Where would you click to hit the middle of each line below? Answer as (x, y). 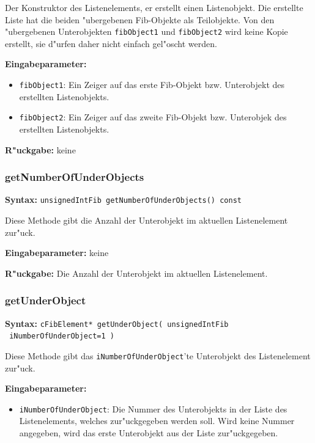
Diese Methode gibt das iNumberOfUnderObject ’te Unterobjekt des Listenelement (158, 355)
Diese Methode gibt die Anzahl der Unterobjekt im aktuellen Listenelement (146, 220)
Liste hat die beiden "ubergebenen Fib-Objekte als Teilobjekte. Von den (140, 19)
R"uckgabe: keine (40, 149)
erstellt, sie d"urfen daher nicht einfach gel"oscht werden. (111, 43)
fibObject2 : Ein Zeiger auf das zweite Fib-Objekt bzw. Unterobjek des (153, 117)
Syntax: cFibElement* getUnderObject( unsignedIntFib (117, 323)
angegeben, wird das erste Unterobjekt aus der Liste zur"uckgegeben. (149, 433)
